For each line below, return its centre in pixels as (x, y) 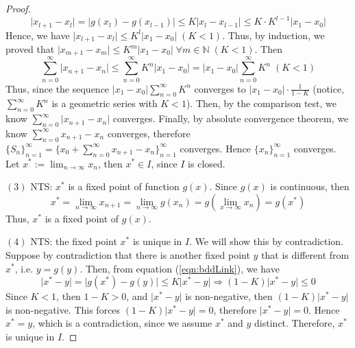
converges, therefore (149, 133)
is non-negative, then (229, 296)
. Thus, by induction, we (273, 35)
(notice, (329, 88)
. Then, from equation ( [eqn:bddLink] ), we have (180, 268)
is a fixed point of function (124, 186)
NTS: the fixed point (74, 241)
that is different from (305, 254)
